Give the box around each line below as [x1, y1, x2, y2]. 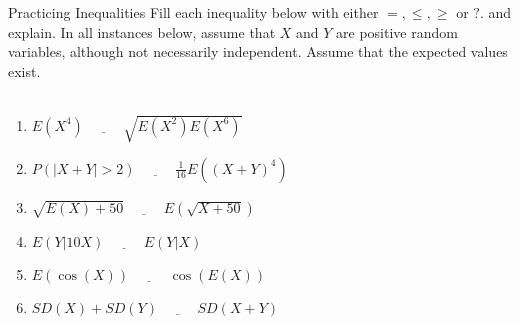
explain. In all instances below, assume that [8, 21, 276, 42]
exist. [8, 60, 41, 81]
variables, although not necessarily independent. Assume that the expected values [8, 41, 508, 62]
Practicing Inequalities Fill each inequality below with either [8, 2, 379, 22]
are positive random [336, 21, 458, 42]
